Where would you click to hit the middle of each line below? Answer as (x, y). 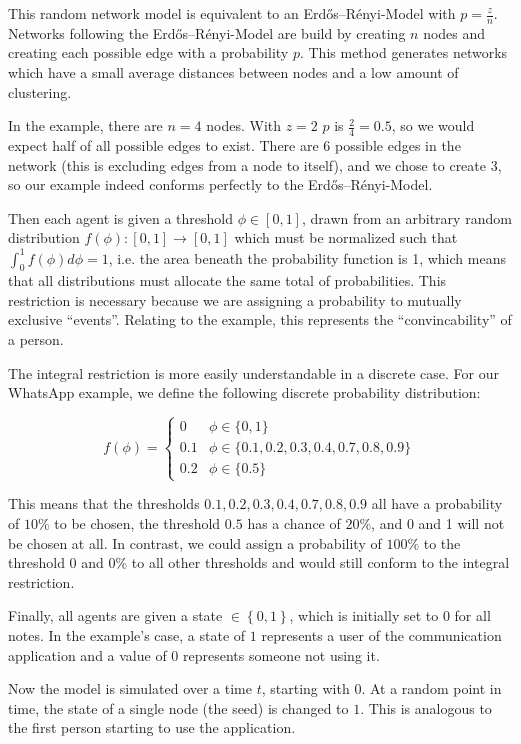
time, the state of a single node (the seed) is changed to (178, 707)
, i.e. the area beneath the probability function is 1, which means (307, 257)
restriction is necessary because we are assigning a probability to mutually (235, 299)
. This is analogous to (426, 707)
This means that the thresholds (104, 503)
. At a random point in (431, 688)
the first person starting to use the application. (152, 727)
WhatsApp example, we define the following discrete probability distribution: (244, 392)
